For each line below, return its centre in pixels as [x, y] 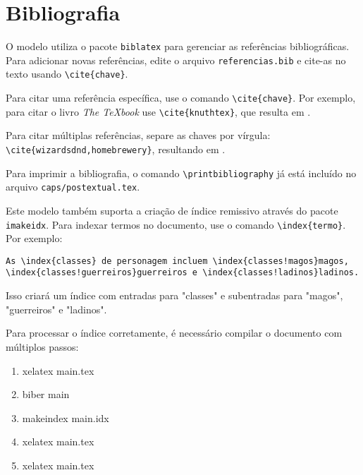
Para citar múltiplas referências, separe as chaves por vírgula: [138, 135]
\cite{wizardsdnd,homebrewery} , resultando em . [116, 149]
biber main [46, 394]
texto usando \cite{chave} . [67, 74]
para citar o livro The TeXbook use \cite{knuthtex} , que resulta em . [158, 111]
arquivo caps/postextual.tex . [73, 187]
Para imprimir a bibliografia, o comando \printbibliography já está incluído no [181, 173]
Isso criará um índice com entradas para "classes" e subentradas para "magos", [174, 295]
